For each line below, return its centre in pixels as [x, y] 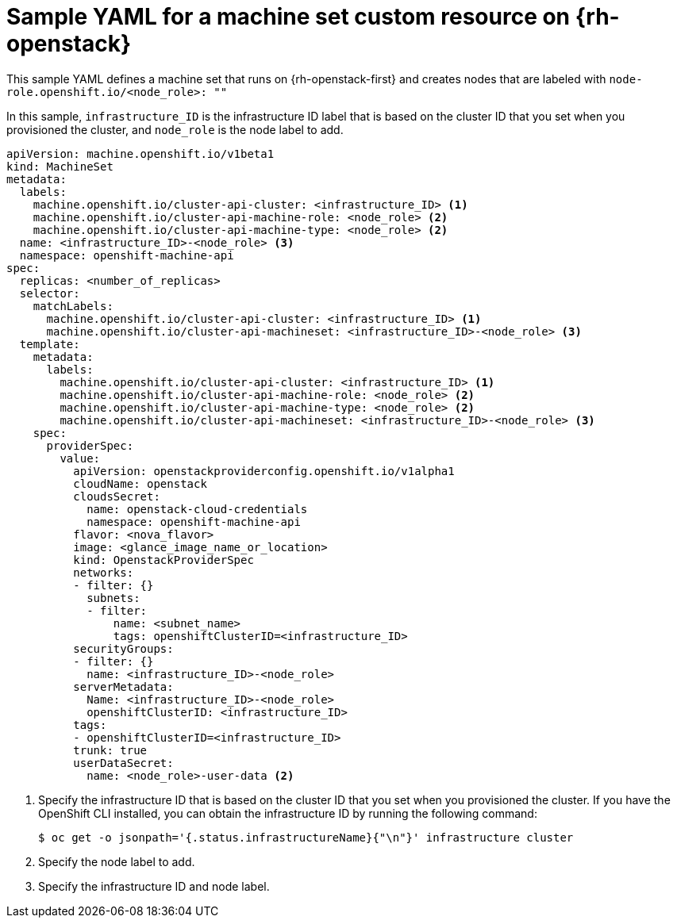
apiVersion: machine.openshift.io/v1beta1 [140, 153]
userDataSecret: [123, 763]
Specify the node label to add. [117, 861]
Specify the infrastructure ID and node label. [154, 886]
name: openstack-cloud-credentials [197, 509]
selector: [50, 293]
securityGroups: [123, 648]
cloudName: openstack [140, 483]
